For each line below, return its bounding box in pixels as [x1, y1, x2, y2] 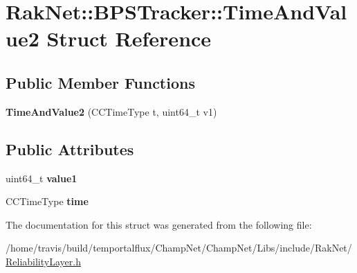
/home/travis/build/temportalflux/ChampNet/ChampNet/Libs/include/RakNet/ [6, 240, 352, 255]
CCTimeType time [6, 194, 89, 209]
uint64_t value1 [6, 170, 77, 185]
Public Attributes [6, 138, 134, 159]
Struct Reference [46, 24, 212, 53]
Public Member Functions [6, 71, 195, 93]
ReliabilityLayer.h [6, 254, 81, 268]
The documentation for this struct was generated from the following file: [6, 217, 312, 231]
